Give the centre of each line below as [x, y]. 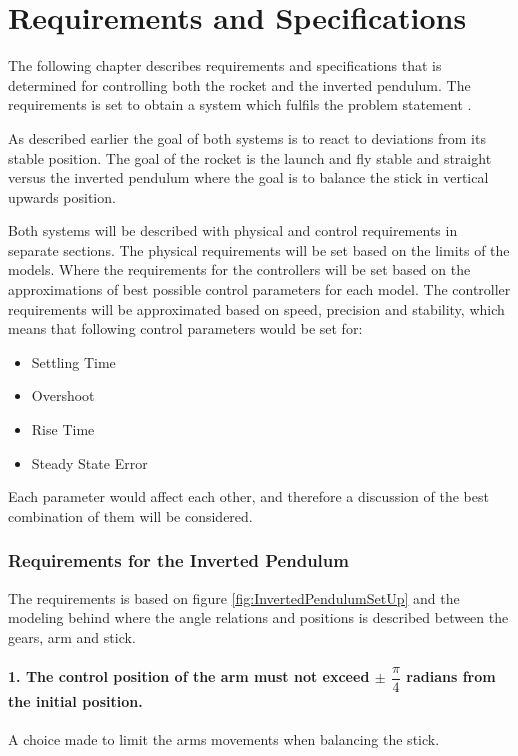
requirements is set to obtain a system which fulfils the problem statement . [240, 104]
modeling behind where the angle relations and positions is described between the [258, 617]
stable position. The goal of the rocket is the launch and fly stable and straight [250, 157]
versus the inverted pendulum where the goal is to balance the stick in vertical [248, 177]
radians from [451, 676]
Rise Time [63, 429]
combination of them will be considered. [130, 515]
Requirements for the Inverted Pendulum [178, 560]
